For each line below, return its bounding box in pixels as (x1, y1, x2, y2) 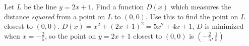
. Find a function (91, 1, 144, 11)
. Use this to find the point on (145, 11, 238, 21)
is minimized (205, 21, 244, 31)
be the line (24, 1, 57, 11)
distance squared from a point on (4, 11, 105, 21)
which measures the (170, 1, 231, 11)
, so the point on (45, 30, 96, 41)
